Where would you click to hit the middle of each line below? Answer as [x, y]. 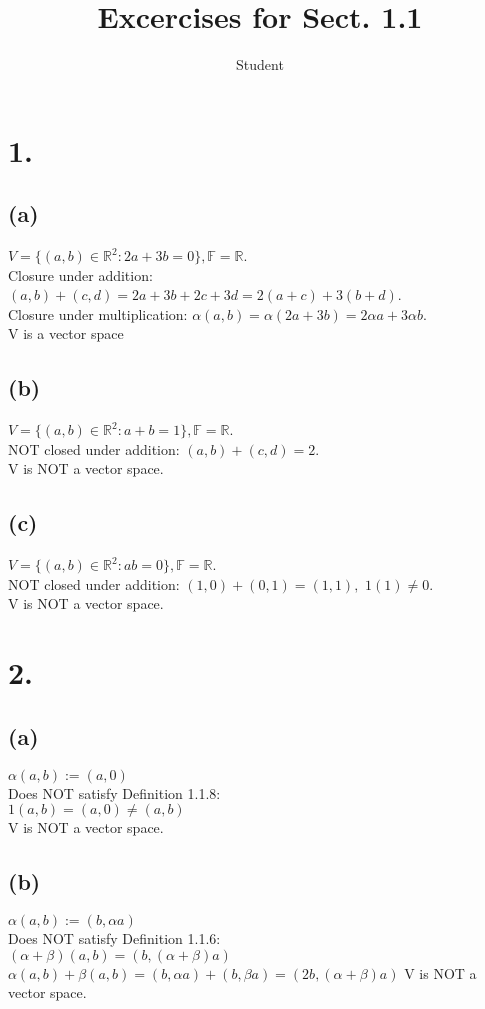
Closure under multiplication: [98, 313]
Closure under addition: [80, 274]
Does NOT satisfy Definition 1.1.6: [114, 938]
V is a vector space [66, 333]
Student [260, 64]
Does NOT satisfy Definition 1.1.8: [114, 792]
